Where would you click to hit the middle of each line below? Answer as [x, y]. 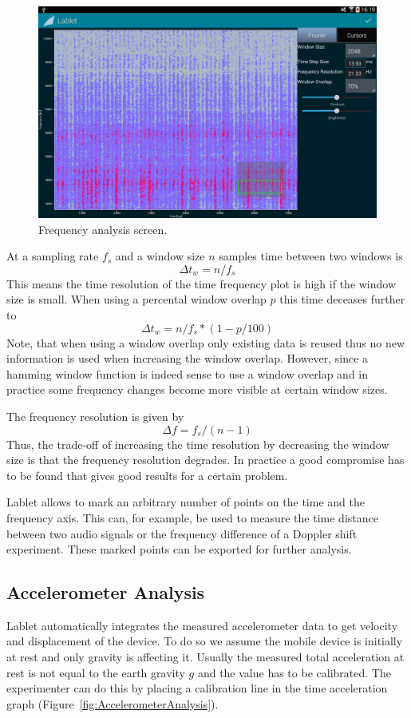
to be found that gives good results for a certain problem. [147, 475]
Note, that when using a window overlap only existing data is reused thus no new [206, 342]
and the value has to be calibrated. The [294, 672]
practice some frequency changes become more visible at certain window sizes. [197, 389]
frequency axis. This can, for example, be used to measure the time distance [192, 517]
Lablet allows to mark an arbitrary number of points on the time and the [186, 502]
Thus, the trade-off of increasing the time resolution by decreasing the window [198, 444]
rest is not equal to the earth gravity [96, 672]
